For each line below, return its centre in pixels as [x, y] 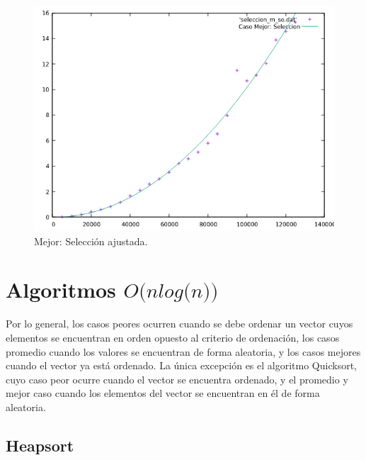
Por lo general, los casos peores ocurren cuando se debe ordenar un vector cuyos [179, 324]
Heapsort [40, 445]
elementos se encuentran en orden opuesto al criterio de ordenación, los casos [173, 337]
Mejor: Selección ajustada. [91, 241]
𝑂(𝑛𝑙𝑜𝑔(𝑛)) [171, 292]
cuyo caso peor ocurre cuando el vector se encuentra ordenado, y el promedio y [177, 379]
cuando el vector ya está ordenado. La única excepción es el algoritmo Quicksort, [181, 365]
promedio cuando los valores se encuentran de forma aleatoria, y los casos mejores [183, 351]
